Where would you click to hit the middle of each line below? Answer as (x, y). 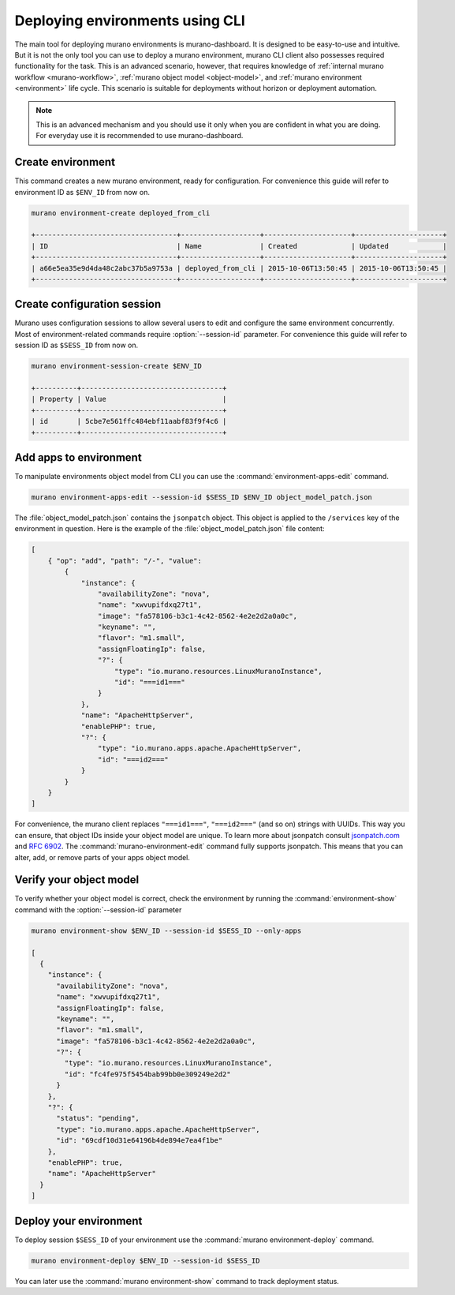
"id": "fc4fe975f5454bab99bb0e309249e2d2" (148, 1074)
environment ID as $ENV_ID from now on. (82, 192)
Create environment (65, 162)
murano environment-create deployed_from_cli (121, 213)
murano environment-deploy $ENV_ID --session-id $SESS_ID (145, 1260)
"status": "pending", (98, 1118)
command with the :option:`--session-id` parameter (98, 909)
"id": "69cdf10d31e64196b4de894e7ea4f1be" (140, 1141)
